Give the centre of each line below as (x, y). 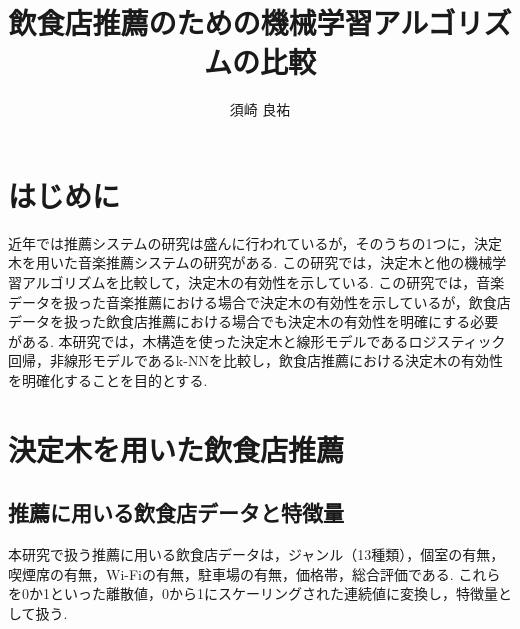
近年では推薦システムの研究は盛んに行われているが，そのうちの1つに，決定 (255, 242)
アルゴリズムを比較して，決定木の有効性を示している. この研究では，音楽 (263, 282)
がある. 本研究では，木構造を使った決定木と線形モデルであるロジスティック (257, 340)
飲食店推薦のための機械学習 (190, 22)
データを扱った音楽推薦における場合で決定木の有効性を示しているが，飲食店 (259, 301)
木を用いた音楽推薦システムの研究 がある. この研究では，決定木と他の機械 (250, 262)
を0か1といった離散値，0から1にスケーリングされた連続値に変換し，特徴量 (253, 593)
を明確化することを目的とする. (108, 380)
